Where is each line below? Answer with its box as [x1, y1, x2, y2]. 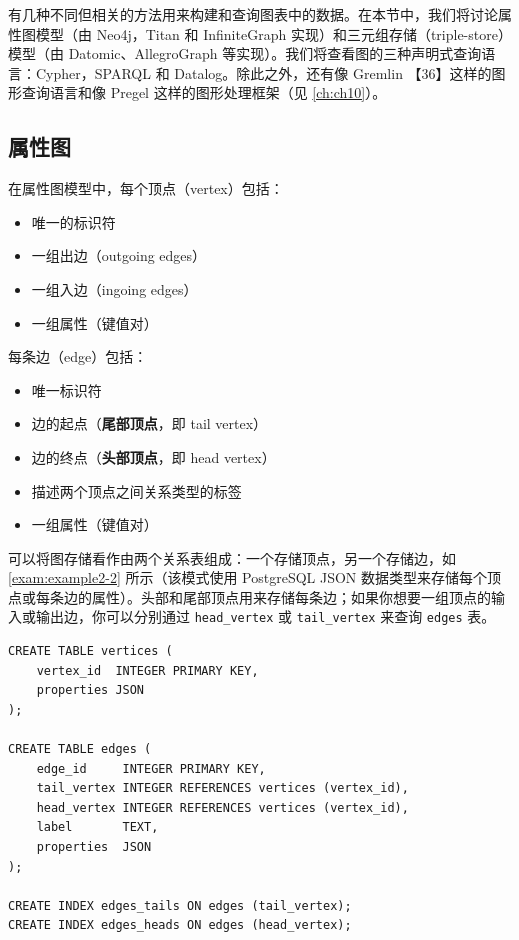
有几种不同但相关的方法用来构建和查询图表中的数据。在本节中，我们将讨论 [8, 4, 498, 24]
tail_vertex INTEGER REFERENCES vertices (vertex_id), [36, 781, 409, 796]
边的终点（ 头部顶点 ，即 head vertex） [31, 446, 276, 467]
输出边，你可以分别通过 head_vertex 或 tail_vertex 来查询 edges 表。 [35, 606, 496, 627]
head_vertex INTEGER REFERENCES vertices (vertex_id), [36, 800, 409, 815]
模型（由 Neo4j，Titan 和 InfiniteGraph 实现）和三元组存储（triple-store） [35, 23, 512, 44]
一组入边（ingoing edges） [31, 278, 198, 299]
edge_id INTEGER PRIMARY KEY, [36, 761, 266, 776]
